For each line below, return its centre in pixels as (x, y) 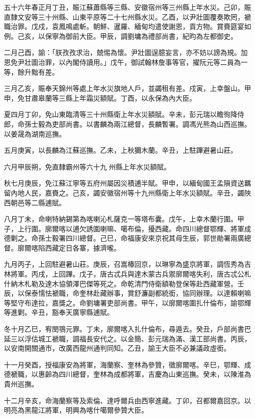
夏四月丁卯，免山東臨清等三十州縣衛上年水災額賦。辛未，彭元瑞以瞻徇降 (121, 114)
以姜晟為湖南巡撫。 (35, 133)
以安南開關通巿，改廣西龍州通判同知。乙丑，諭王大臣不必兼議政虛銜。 (117, 348)
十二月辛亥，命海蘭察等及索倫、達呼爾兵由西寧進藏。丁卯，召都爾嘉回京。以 (127, 400)
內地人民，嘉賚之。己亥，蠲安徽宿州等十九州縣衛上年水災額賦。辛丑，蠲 (127, 192)
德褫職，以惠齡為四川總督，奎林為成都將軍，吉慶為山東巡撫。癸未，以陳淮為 (127, 374)
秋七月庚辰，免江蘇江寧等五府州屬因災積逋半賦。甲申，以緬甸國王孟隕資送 (124, 183)
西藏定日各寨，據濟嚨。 (83, 247)
